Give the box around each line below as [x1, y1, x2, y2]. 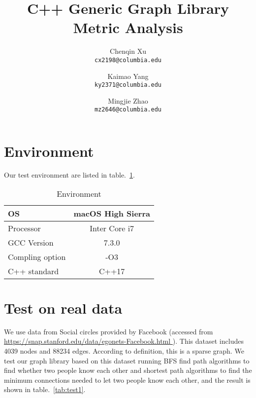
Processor [8, 222, 41, 234]
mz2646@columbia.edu [94, 106, 162, 113]
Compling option [8, 251, 66, 262]
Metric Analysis [73, 17, 183, 37]
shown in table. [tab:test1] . [4, 384, 86, 395]
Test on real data [4, 297, 123, 318]
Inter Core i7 [90, 222, 134, 234]
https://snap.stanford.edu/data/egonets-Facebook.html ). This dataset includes [4, 336, 244, 346]
